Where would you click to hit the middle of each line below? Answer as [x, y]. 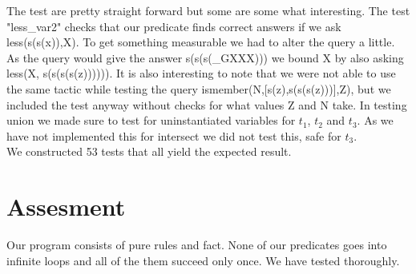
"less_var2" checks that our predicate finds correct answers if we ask [174, 26]
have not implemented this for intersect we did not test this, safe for [174, 135]
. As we [375, 120]
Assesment [66, 206]
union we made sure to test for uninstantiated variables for [151, 120]
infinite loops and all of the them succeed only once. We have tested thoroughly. [203, 260]
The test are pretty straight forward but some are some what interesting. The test [208, 10]
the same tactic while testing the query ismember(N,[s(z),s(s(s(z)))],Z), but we [199, 88]
